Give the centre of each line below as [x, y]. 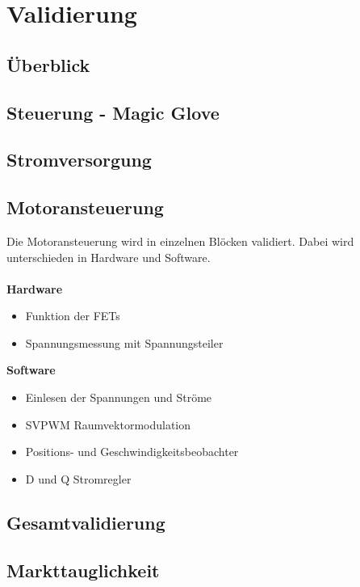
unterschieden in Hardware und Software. [109, 257]
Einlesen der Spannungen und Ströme [119, 397]
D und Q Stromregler [78, 478]
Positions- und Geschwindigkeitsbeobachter [132, 452]
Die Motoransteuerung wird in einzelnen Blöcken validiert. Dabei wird [180, 241]
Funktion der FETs [73, 316]
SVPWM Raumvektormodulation [108, 424]
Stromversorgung [79, 160]
